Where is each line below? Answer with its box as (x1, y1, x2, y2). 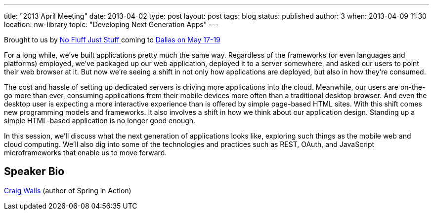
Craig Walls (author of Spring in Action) (4, 186, 131, 195)
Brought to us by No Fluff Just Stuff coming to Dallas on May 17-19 (4, 36, 220, 44)
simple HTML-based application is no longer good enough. (4, 116, 196, 125)
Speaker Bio (4, 165, 65, 178)
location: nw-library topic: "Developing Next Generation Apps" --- (4, 20, 218, 29)
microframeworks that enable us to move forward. (4, 148, 167, 157)
